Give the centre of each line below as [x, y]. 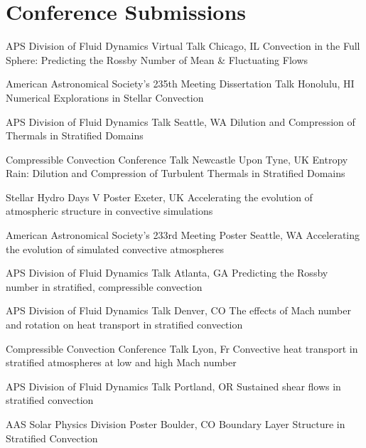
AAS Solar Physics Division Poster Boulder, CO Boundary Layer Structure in [176, 424]
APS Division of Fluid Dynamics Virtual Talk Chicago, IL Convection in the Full [183, 46]
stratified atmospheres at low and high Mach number [121, 362]
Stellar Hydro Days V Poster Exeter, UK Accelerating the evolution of [159, 197]
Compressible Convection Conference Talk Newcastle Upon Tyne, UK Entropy [177, 159]
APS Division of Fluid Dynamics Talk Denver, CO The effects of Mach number [178, 310]
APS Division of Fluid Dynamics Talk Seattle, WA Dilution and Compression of [181, 121]
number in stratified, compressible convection [104, 286]
